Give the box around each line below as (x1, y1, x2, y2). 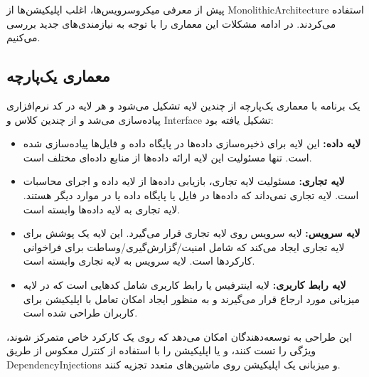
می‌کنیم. (6, 30, 41, 45)
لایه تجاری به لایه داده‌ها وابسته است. (23, 201, 181, 216)
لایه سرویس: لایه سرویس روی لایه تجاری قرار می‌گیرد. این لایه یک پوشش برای (23, 225, 360, 240)
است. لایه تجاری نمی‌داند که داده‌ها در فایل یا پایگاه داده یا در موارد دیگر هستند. (23, 187, 359, 202)
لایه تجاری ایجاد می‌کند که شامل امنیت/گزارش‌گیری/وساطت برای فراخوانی (23, 239, 345, 254)
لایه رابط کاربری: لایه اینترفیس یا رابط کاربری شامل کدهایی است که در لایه (23, 277, 346, 292)
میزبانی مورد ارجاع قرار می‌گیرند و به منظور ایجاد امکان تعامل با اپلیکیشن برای (23, 291, 360, 306)
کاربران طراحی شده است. (23, 305, 138, 320)
